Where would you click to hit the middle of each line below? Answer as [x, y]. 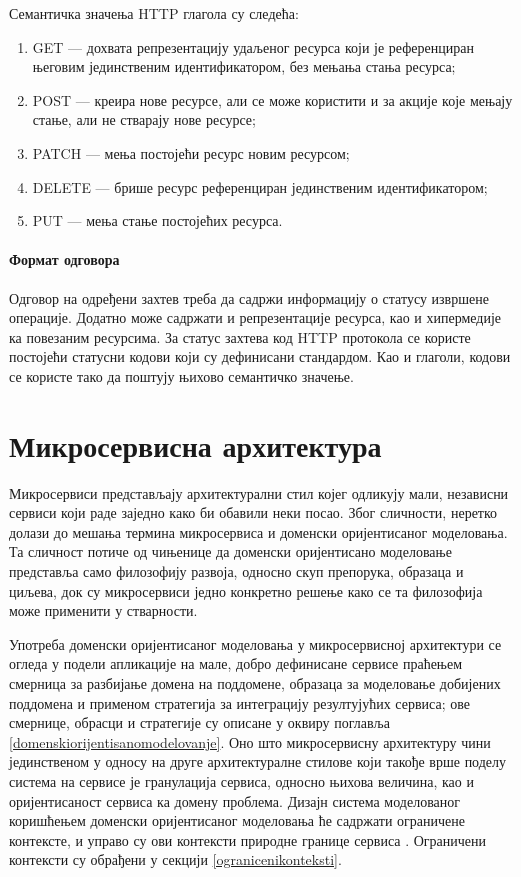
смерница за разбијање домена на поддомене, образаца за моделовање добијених [255, 682]
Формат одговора [64, 259]
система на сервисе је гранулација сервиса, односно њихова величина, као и [241, 780]
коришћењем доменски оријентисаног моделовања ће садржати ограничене [237, 820]
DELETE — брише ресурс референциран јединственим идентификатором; [260, 186]
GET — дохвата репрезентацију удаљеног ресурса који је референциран [253, 46]
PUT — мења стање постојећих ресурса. [157, 220]
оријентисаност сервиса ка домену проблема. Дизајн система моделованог [235, 800]
